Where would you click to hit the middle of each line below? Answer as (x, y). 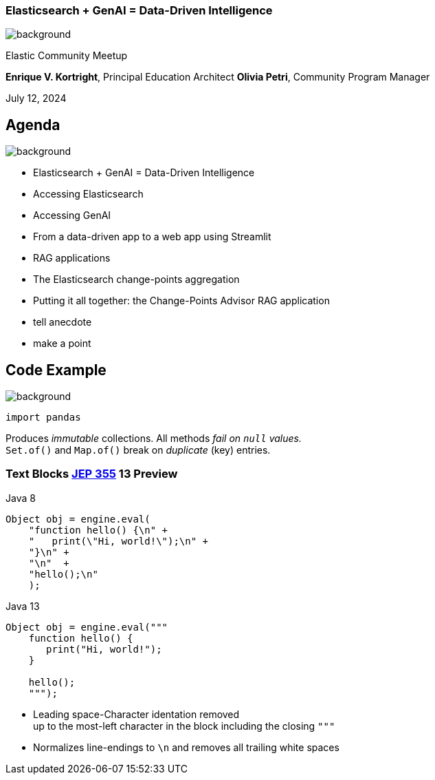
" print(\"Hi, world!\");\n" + (119, 541)
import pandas (43, 418)
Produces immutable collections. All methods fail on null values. (154, 439)
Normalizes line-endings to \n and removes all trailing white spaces (186, 747)
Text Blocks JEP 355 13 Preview (92, 474)
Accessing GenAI (72, 215)
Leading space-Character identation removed (136, 714)
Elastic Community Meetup (67, 56)
